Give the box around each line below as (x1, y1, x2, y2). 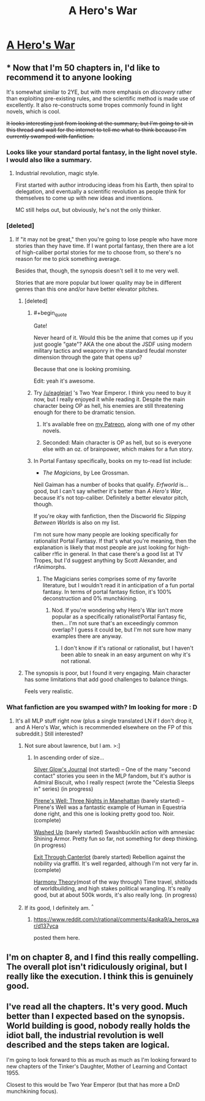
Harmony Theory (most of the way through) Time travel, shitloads (33, 878, 198, 885)
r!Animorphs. (33, 563, 67, 571)
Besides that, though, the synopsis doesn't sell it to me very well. (15, 267, 179, 274)
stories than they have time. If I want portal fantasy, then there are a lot (15, 242, 194, 249)
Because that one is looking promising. (33, 366, 132, 373)
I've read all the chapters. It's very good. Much (6, 1002, 188, 1012)
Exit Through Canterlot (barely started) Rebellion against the (33, 853, 185, 860)
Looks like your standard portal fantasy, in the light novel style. (6, 148, 198, 156)
